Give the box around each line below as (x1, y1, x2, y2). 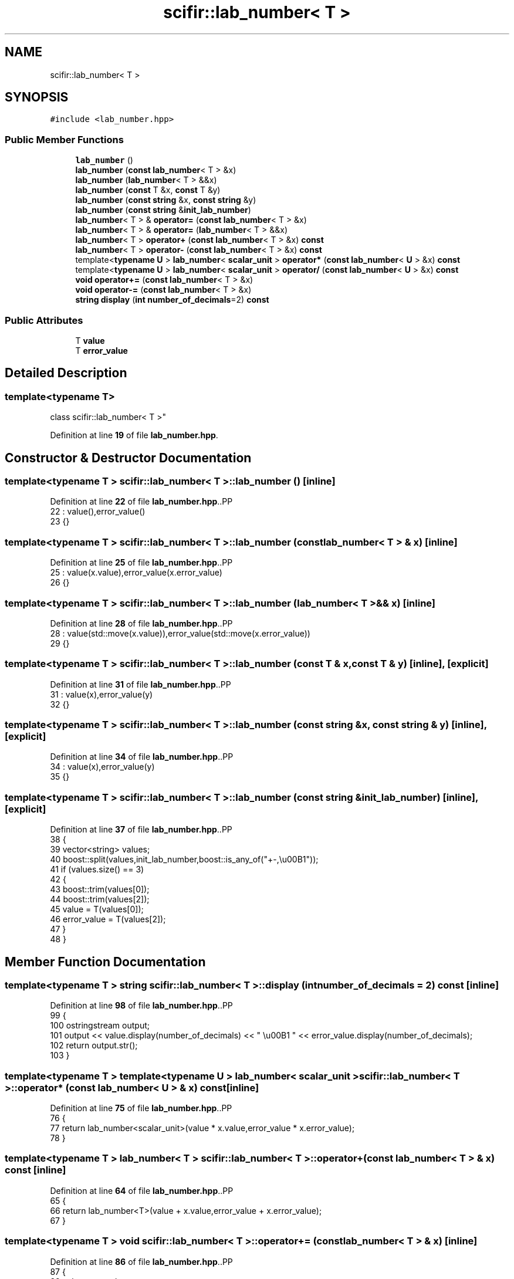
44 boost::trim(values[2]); (50, 894, 150, 905)
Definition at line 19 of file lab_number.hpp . (50, 430, 218, 441)
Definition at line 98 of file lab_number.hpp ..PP (50, 1000, 233, 1011)
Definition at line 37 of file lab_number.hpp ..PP (50, 824, 232, 835)
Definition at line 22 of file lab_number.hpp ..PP (50, 496, 233, 507)
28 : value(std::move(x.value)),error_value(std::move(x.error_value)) (50, 628, 310, 638)
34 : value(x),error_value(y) (50, 762, 155, 772)
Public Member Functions (5, 133, 124, 146)
